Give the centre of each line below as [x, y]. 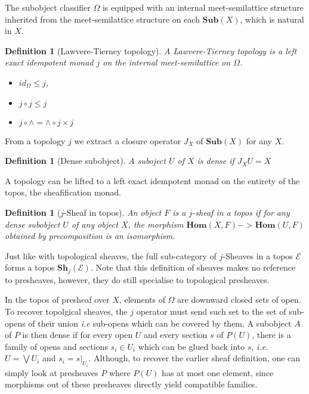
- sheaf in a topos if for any [241, 212]
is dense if [216, 161]
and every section [176, 335]
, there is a [271, 335]
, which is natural [272, 19]
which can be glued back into [191, 346]
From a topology [35, 140]
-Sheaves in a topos [258, 255]
